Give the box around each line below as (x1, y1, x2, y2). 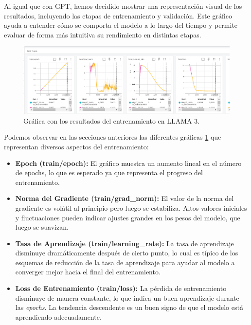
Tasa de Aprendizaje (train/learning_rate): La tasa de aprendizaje (15, 238, 234, 248)
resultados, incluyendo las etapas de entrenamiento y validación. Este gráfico (4, 10, 232, 20)
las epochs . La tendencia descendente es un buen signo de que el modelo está (15, 302, 243, 312)
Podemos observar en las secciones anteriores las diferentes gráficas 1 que (4, 132, 221, 142)
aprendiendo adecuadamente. (15, 311, 102, 322)
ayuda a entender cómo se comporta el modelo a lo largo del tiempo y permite (4, 20, 238, 30)
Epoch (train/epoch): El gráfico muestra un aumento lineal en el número (15, 158, 242, 168)
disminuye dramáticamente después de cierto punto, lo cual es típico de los (15, 248, 238, 258)
